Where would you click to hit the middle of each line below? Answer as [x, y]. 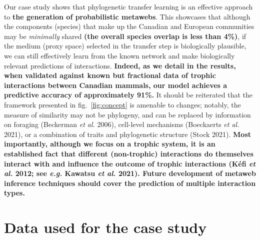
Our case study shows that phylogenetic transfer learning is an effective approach [128, 6]
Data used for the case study [105, 227]
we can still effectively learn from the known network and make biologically [119, 55]
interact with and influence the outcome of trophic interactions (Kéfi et [130, 163]
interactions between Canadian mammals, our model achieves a [116, 85]
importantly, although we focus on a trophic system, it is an [110, 144]
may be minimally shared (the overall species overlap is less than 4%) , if [125, 36]
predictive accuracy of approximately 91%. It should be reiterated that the [128, 95]
